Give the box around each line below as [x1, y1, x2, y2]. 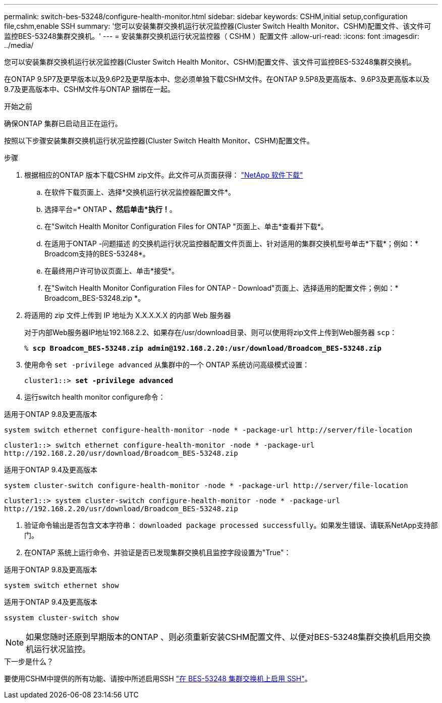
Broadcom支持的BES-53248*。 [44, 249, 150, 258]
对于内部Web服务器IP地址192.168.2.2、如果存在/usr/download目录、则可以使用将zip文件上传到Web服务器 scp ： [24, 328, 397, 337]
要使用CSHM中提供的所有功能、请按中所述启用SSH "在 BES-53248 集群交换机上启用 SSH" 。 [4, 674, 312, 683]
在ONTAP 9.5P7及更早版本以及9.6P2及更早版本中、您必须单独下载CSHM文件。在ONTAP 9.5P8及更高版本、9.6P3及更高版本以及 [4, 75, 430, 83]
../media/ [4, 41, 34, 49]
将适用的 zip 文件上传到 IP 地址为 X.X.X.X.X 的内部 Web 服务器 [24, 311, 231, 319]
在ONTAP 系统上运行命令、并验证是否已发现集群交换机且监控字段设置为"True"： [24, 548, 291, 557]
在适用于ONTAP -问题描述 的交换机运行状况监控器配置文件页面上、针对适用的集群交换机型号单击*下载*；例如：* [44, 239, 419, 248]
